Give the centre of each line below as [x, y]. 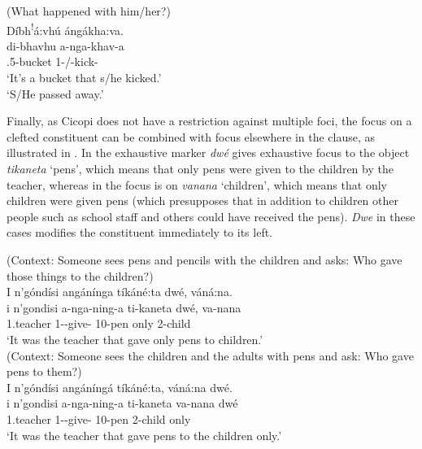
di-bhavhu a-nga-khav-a [65, 45]
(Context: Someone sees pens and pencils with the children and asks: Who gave [204, 259]
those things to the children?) [80, 275]
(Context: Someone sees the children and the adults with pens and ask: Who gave [210, 355]
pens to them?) [44, 371]
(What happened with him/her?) [89, 11]
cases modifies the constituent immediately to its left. [140, 232]
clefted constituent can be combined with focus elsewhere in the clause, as [191, 136]
